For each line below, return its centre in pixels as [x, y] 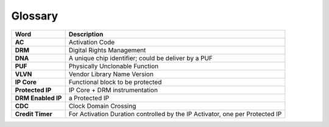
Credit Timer [34, 114]
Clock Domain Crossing [102, 106]
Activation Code [92, 42]
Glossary [35, 16]
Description [86, 34]
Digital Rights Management [107, 50]
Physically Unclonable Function [114, 66]
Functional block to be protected [115, 82]
